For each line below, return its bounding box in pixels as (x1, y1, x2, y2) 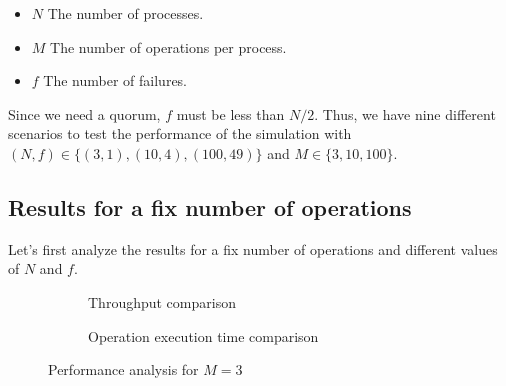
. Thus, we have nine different (314, 103, 496, 124)
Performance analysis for (48, 359, 199, 380)
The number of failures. (43, 70, 188, 91)
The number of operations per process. (50, 36, 287, 57)
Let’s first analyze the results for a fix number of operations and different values (8, 238, 498, 259)
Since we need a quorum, (8, 103, 161, 124)
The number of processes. (47, 3, 204, 23)
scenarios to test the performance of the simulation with (8, 123, 352, 144)
